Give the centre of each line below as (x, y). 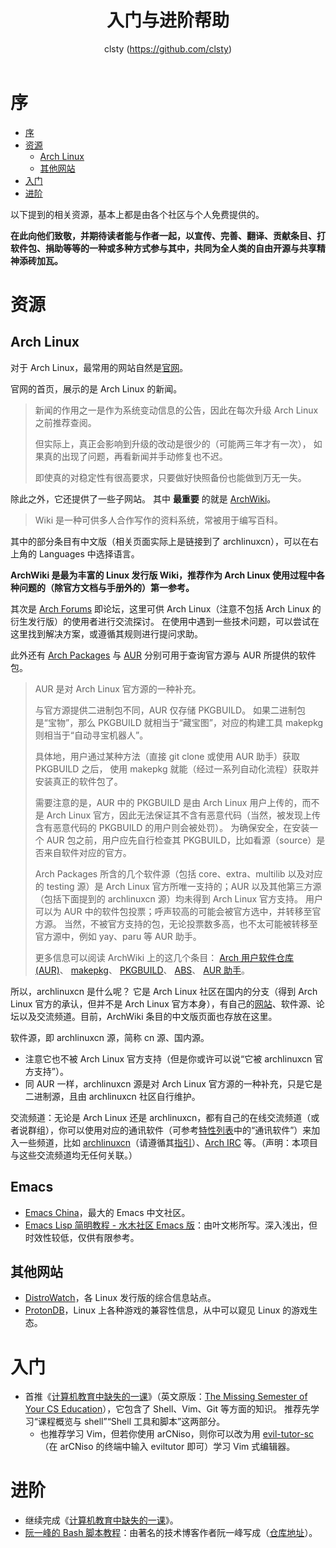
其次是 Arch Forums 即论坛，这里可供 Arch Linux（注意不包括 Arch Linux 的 (166, 608)
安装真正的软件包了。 (78, 781)
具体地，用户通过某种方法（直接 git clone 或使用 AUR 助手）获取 (167, 756)
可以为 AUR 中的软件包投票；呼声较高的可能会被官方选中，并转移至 (173, 911)
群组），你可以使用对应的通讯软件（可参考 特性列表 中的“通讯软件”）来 (169, 1130)
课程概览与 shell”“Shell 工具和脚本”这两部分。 (131, 1422)
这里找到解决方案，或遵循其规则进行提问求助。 (106, 633)
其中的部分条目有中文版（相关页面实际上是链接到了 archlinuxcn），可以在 (160, 541)
